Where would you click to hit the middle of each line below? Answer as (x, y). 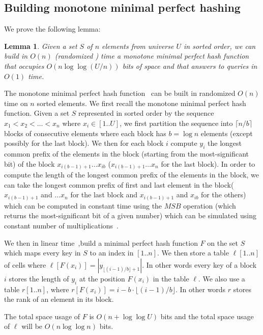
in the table (171, 278)
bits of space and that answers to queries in (190, 66)
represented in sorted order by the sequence (146, 113)
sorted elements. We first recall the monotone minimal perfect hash (141, 103)
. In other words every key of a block (199, 264)
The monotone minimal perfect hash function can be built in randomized (120, 93)
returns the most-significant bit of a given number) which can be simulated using (130, 215)
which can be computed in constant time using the (83, 205)
